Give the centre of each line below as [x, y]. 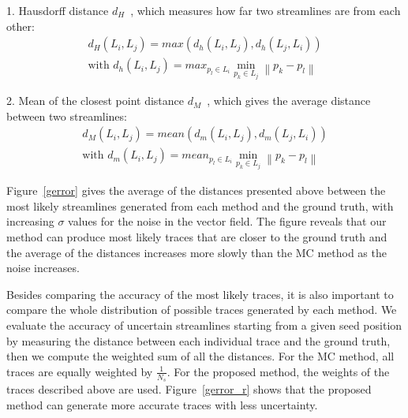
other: [21, 26]
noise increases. [43, 268]
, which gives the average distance [289, 101]
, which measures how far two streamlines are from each [266, 10]
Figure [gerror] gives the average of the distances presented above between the [196, 190]
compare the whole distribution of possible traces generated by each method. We [202, 310]
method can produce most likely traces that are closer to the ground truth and [197, 237]
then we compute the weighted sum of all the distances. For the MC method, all [200, 356]
